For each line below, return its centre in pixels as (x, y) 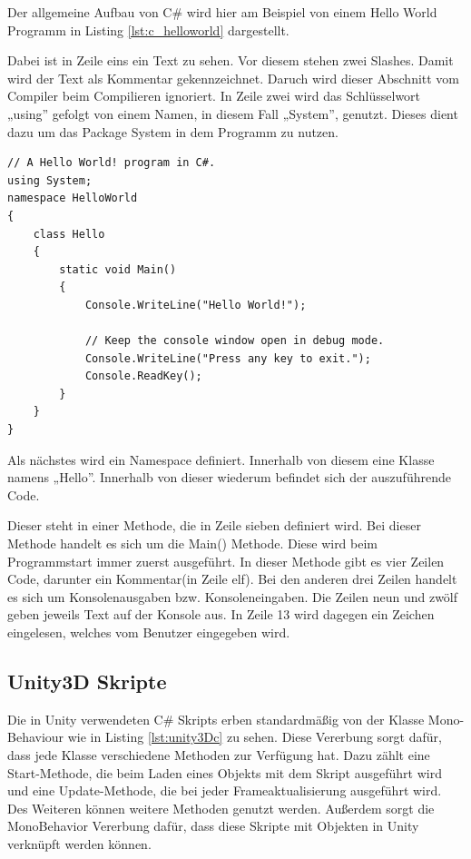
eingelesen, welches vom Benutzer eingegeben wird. (149, 632)
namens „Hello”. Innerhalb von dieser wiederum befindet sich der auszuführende (229, 477)
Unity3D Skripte (87, 681)
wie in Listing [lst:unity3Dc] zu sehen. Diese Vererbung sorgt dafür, (255, 737)
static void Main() (118, 269)
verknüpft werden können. (79, 843)
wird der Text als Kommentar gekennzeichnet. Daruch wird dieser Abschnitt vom (234, 78)
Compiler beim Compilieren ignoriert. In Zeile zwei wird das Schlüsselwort (214, 96)
